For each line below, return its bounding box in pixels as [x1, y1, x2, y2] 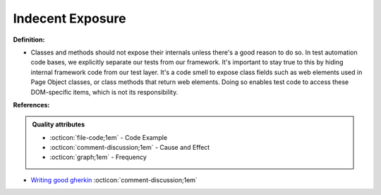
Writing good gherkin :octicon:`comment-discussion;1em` [30, 175, 198, 184]
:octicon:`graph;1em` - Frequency [49, 153, 147, 162]
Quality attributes [32, 120, 85, 129]
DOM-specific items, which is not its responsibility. [30, 88, 179, 96]
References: [13, 100, 50, 109]
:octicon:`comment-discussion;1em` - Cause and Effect [49, 143, 210, 152]
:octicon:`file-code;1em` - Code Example [49, 133, 168, 141]
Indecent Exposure [13, 11, 126, 26]
